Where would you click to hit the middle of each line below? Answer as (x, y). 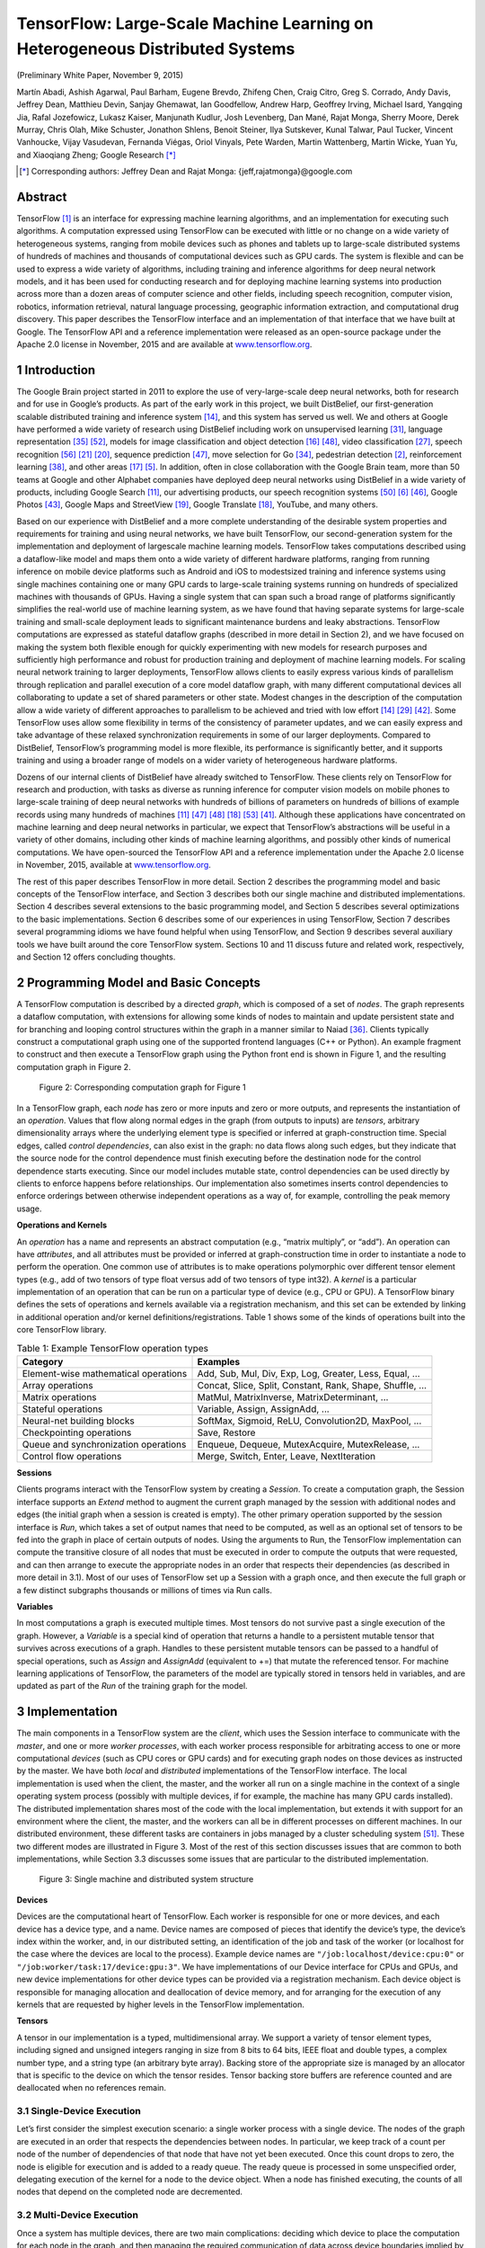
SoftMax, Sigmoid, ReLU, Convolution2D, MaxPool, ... (309, 1421)
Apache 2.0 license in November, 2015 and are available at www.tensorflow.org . (164, 344)
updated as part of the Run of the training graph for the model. (132, 1686)
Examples (219, 1362)
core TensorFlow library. (62, 1330)
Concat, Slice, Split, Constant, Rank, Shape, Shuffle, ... (312, 1386)
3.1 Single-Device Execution (79, 2111)
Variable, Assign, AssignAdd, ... (263, 1409)
